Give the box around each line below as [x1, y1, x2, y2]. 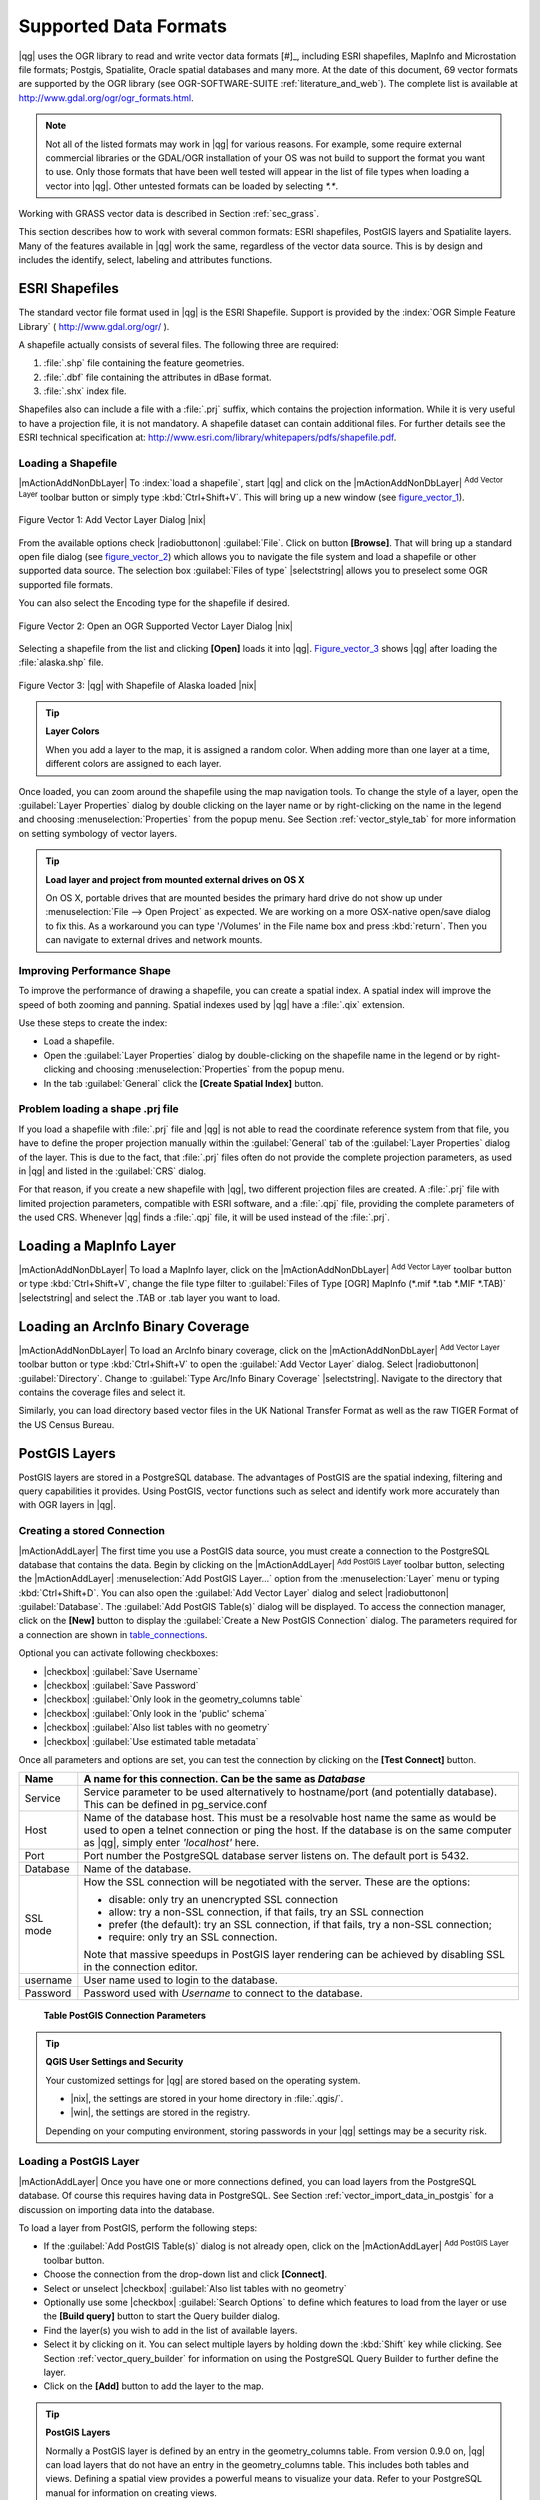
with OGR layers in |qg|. [18, 1499, 117, 1511]
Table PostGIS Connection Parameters [43, 2010, 207, 2022]
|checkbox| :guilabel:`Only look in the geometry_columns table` [43, 1693, 304, 1705]
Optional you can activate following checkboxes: [18, 1647, 219, 1659]
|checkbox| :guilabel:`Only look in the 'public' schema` [43, 1707, 268, 1719]
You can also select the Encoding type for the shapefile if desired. [18, 597, 290, 609]
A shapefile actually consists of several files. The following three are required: [18, 338, 339, 350]
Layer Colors [45, 725, 100, 737]
